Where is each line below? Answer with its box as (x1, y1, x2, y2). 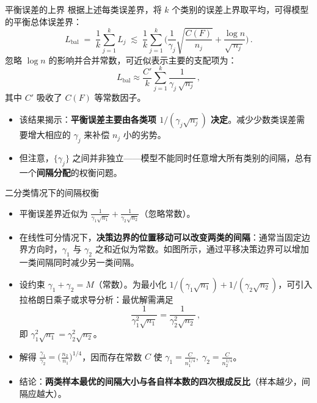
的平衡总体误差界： (5, 15, 82, 27)
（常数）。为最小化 (93, 277, 167, 290)
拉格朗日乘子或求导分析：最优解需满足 (19, 292, 173, 305)
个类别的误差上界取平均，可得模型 (172, 3, 309, 15)
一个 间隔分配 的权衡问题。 (19, 165, 122, 178)
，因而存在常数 (82, 350, 142, 363)
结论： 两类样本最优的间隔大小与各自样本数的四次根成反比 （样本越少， (19, 375, 302, 388)
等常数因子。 (94, 91, 146, 104)
